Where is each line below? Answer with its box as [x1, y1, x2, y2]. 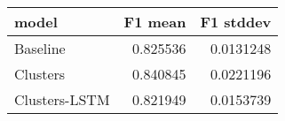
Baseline [14, 38, 66, 58]
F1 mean [123, 11, 186, 32]
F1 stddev [200, 11, 272, 32]
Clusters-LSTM [14, 89, 110, 110]
